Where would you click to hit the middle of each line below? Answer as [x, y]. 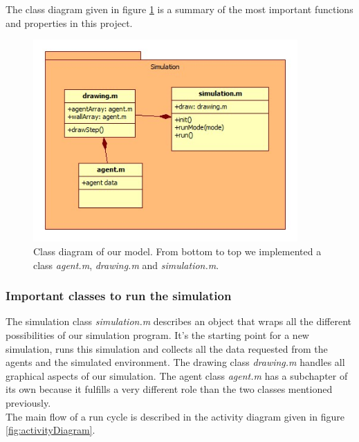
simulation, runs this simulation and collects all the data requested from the [167, 348]
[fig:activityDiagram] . [50, 430]
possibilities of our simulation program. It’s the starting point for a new [157, 334]
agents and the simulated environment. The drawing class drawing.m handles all [175, 362]
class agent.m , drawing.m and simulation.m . [126, 265]
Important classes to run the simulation [119, 296]
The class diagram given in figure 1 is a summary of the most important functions [179, 9]
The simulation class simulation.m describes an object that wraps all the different [179, 321]
